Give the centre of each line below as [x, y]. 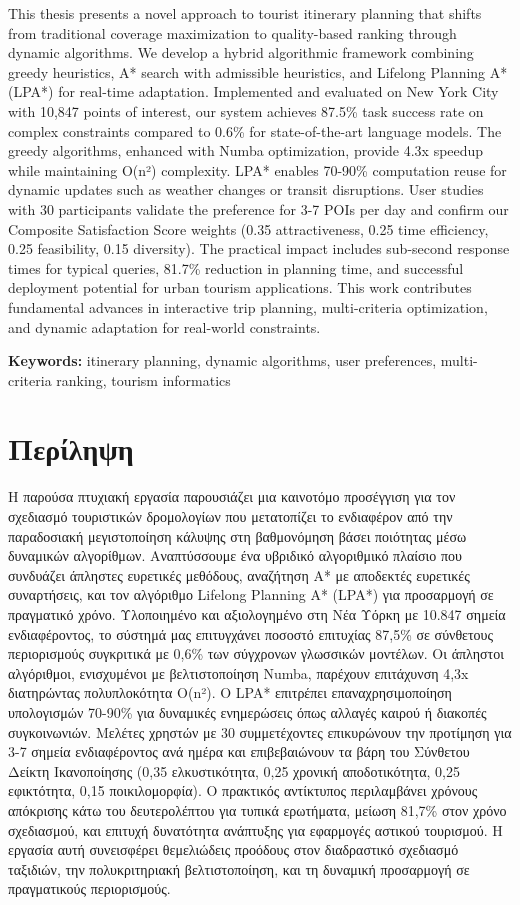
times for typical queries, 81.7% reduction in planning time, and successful [236, 267]
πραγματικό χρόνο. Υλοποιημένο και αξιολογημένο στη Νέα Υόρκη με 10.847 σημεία [257, 613]
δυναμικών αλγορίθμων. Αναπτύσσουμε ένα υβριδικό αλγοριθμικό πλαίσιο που [235, 555]
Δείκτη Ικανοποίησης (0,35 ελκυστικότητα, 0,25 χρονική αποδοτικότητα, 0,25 [234, 770]
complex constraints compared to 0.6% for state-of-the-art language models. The [255, 130]
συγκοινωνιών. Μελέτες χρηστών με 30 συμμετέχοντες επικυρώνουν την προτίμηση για [260, 731]
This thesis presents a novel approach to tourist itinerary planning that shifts [245, 13]
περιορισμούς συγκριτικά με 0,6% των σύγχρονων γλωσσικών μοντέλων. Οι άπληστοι [256, 653]
